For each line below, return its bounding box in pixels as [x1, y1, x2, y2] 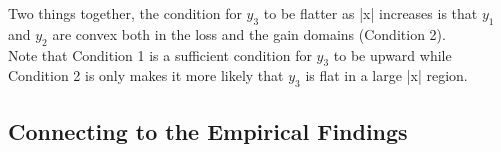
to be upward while [333, 44, 452, 65]
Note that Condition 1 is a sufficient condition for [8, 44, 312, 65]
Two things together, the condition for [8, 3, 242, 23]
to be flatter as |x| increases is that [263, 3, 478, 23]
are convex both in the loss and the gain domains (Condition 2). [52, 23, 446, 44]
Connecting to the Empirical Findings [8, 115, 408, 146]
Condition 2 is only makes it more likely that [8, 65, 284, 86]
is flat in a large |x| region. [305, 65, 468, 86]
